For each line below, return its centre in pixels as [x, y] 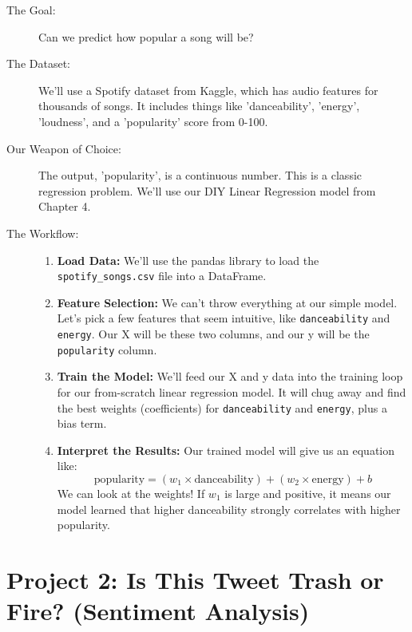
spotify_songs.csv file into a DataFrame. [162, 276]
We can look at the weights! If [131, 493]
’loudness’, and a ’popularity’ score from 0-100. [153, 121]
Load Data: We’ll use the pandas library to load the [188, 260]
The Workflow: [43, 233]
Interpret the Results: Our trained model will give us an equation [226, 450]
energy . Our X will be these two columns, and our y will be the [213, 334]
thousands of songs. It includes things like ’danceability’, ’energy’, [199, 106]
